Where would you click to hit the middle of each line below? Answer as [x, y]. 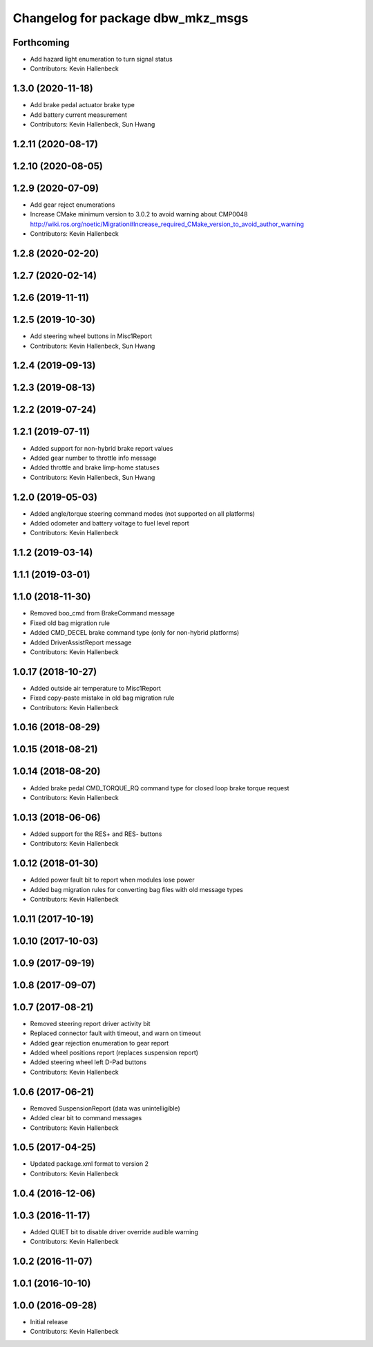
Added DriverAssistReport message [81, 642]
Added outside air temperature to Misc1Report [96, 688]
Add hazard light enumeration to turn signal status [101, 59]
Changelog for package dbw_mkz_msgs [131, 18]
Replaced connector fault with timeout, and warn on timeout [115, 1033]
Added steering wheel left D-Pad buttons [88, 1062]
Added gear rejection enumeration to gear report [99, 1043]
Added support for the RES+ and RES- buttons [96, 834]
